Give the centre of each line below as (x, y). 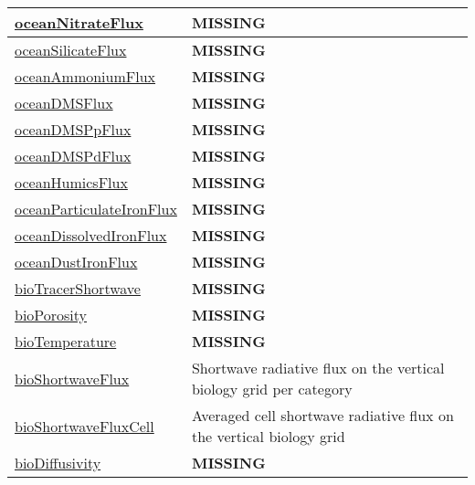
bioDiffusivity (58, 463)
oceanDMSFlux (64, 103)
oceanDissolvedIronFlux (91, 235)
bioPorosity (51, 315)
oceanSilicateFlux (71, 50)
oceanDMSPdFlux (73, 156)
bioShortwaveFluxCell (84, 426)
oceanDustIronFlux (76, 262)
